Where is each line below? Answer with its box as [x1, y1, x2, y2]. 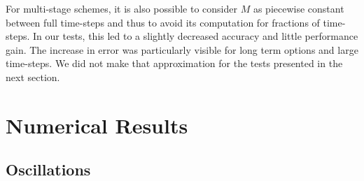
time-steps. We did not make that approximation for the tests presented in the [6, 56, 343, 71]
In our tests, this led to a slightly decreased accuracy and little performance [33, 29, 358, 43]
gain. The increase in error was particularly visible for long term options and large [6, 42, 358, 57]
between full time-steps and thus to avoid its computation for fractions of [6, 15, 320, 29]
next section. [6, 69, 60, 84]
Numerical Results [6, 110, 188, 139]
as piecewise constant [253, 1, 344, 15]
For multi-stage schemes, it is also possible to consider [6, 1, 238, 15]
